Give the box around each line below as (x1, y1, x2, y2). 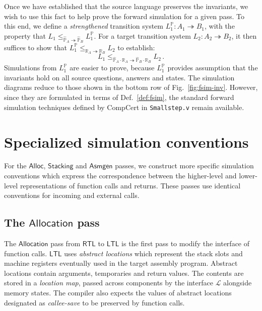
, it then (231, 30, 257, 41)
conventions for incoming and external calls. (4, 190, 140, 200)
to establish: (117, 42, 155, 52)
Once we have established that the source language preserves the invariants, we (4, 1, 248, 11)
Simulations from (4, 62, 57, 73)
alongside (223, 277, 252, 288)
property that (4, 30, 46, 41)
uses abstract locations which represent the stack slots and (64, 248, 243, 258)
